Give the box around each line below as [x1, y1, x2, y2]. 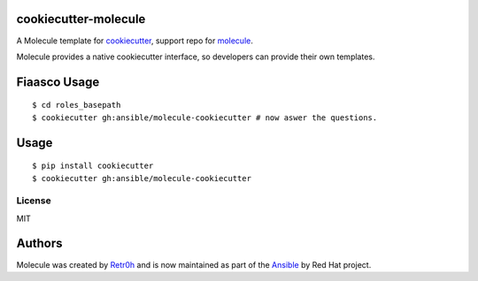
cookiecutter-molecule [16, 11, 146, 27]
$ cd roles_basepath [32, 100, 121, 110]
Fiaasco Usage [16, 74, 100, 89]
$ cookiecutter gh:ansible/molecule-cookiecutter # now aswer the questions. [32, 112, 378, 123]
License [16, 194, 52, 207]
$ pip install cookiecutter [32, 161, 154, 171]
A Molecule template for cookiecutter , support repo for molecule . [16, 35, 254, 46]
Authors [16, 236, 63, 251]
